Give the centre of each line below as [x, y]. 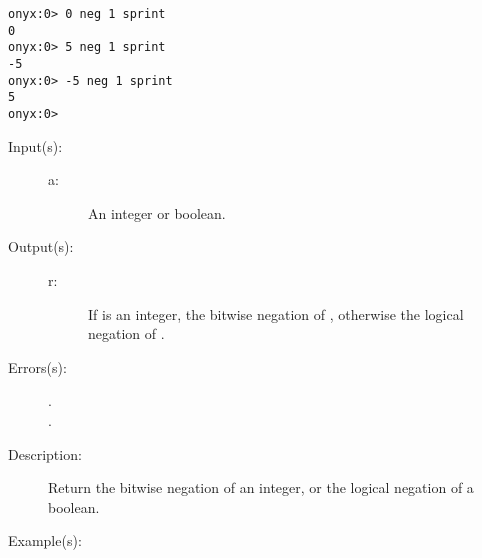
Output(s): [41, 246]
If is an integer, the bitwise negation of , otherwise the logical [276, 313]
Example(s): [45, 540]
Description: [45, 453]
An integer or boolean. [157, 212]
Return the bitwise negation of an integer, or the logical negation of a [261, 487]
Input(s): [35, 145]
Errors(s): [37, 366]
